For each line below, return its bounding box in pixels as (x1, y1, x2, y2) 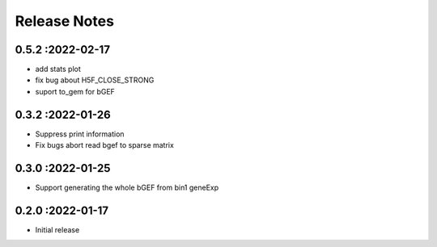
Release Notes (15, 12, 115, 30)
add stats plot (35, 65, 81, 74)
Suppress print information (35, 129, 125, 139)
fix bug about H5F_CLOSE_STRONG (35, 75, 155, 85)
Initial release (35, 224, 80, 234)
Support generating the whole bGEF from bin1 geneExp (35, 182, 219, 193)
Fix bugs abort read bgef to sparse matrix (35, 140, 174, 150)
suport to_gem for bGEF (35, 86, 115, 96)
